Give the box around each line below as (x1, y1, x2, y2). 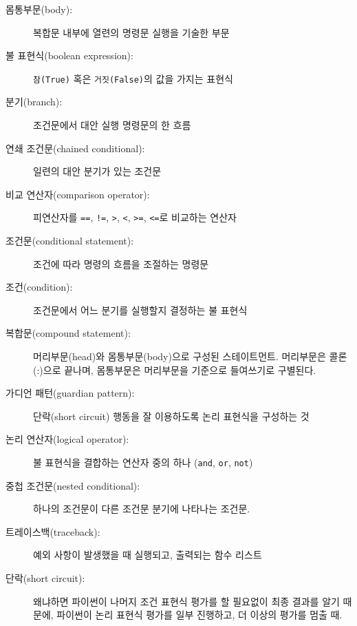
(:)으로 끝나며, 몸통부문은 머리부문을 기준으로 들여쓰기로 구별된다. (33, 362, 316, 377)
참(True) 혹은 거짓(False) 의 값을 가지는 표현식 (33, 71, 233, 85)
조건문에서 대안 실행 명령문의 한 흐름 (33, 118, 191, 132)
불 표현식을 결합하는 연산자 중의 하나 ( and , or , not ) (33, 455, 253, 469)
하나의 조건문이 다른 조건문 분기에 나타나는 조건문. (33, 501, 250, 516)
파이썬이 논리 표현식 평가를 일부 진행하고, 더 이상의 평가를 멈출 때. (56, 607, 343, 622)
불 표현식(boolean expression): (6, 48, 133, 63)
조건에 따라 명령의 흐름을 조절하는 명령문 (33, 256, 209, 271)
